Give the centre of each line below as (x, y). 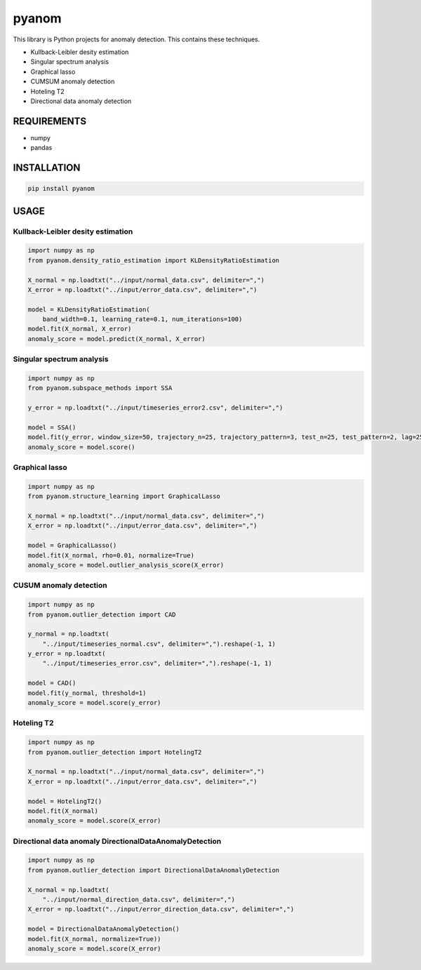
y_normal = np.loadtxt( (69, 634)
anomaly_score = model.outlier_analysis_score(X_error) (126, 565)
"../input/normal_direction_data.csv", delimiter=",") (139, 900)
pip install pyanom (61, 189)
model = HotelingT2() (65, 801)
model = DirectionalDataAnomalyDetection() (104, 929)
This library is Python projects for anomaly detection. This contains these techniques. (136, 39)
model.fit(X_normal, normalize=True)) (94, 939)
